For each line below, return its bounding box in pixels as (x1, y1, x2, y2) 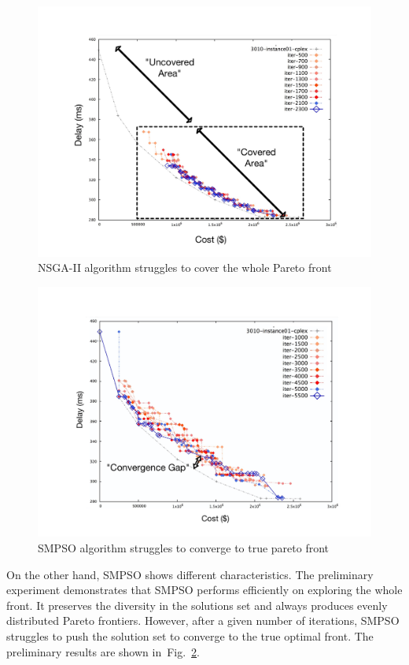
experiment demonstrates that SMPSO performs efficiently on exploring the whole (6, 581, 403, 598)
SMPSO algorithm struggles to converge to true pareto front (38, 539, 330, 555)
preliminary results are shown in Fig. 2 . (6, 643, 201, 659)
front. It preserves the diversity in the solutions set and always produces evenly (6, 596, 388, 613)
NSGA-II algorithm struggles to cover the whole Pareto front (38, 259, 332, 276)
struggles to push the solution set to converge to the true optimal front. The (6, 627, 374, 644)
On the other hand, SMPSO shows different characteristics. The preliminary (6, 566, 374, 582)
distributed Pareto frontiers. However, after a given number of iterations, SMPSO (6, 612, 400, 629)
